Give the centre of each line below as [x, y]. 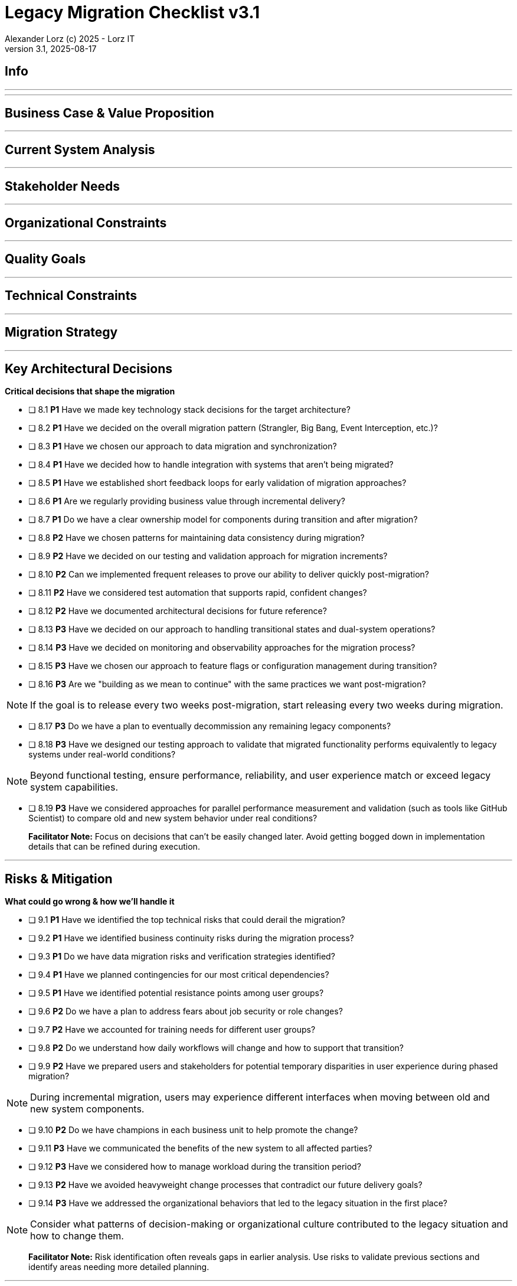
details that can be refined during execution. [114, 847]
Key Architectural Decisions [89, 368]
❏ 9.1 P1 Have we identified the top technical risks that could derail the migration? [187, 920]
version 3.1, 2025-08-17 [51, 48]
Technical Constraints [71, 296]
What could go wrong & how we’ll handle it [90, 902]
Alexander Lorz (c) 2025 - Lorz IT [70, 38]
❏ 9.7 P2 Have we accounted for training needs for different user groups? [172, 1030]
